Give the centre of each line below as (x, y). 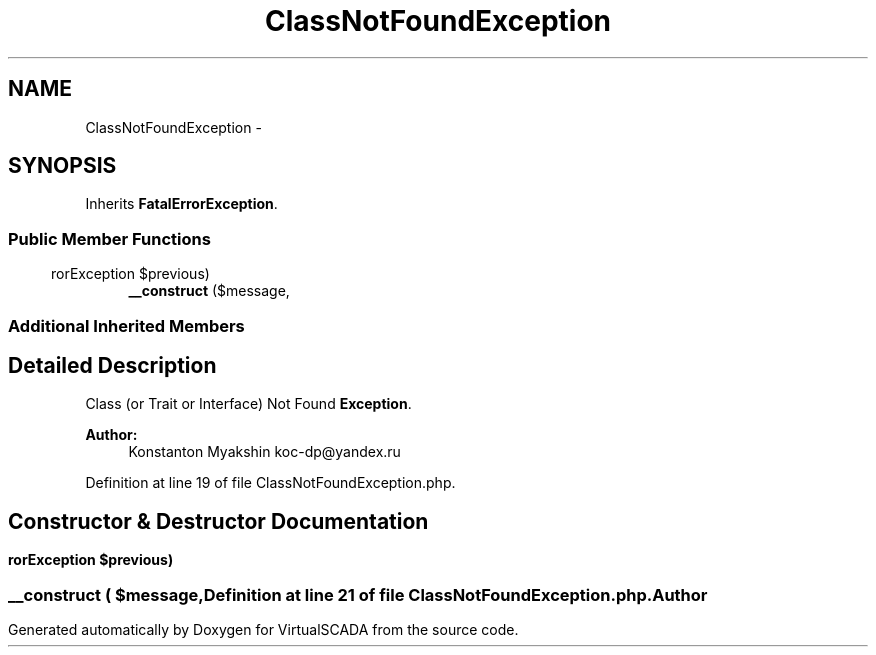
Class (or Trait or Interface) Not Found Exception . (248, 404)
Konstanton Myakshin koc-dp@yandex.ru (264, 452)
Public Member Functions (109, 238)
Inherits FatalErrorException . (181, 204)
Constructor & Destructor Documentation (218, 521)
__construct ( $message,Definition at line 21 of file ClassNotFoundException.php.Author (358, 594)
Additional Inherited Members (126, 325)
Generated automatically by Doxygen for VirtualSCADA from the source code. (263, 629)
